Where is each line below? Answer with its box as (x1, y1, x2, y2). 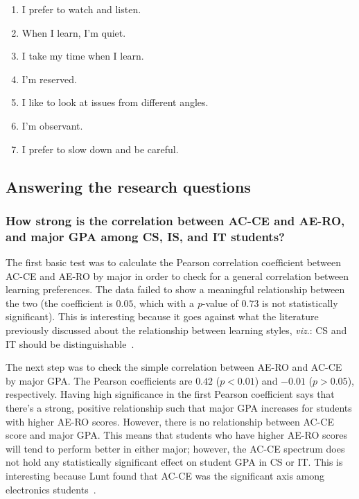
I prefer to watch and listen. (21, 2, 141, 16)
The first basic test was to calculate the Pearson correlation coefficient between (6, 255, 342, 270)
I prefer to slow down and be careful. (21, 141, 179, 156)
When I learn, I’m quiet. (21, 25, 126, 40)
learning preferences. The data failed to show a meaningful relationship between (6, 282, 345, 297)
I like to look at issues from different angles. (21, 95, 209, 110)
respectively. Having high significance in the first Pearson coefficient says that (6, 387, 335, 401)
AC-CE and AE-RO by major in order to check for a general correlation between (6, 268, 349, 283)
